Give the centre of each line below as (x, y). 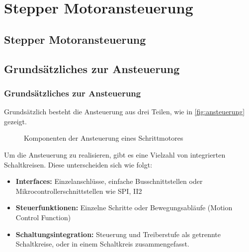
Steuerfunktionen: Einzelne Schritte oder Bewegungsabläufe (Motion (124, 208)
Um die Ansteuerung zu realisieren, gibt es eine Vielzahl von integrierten (115, 154)
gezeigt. (15, 121)
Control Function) (43, 217)
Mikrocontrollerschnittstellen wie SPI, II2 (79, 191)
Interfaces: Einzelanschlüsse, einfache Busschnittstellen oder (109, 181)
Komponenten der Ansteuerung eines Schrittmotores (104, 138)
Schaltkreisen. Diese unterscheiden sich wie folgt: (78, 164)
